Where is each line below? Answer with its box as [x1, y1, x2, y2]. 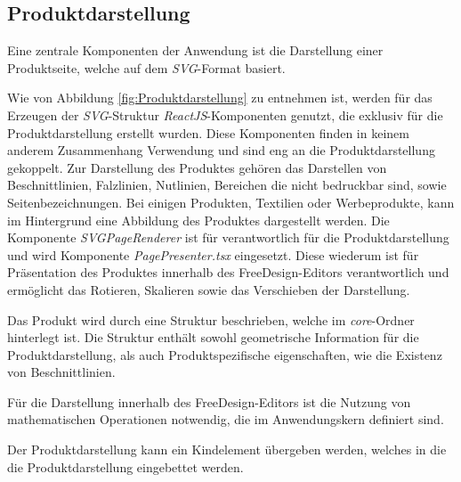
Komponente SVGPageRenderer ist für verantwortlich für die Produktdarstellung [7, 228, 449, 247]
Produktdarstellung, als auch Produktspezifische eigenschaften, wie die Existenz [7, 345, 442, 364]
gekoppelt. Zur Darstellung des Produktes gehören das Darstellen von [7, 158, 387, 176]
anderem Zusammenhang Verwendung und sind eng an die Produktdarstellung [7, 141, 435, 159]
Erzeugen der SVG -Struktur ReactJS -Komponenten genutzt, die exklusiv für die [7, 105, 443, 124]
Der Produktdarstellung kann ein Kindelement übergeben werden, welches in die [7, 440, 447, 459]
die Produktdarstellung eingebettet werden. [7, 457, 244, 476]
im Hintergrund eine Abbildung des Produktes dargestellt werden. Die [7, 210, 390, 229]
